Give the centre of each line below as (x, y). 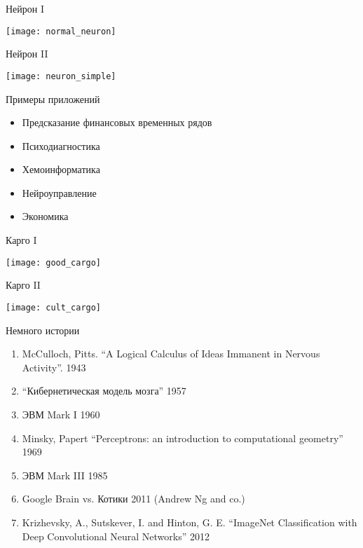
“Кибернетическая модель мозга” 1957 (104, 391)
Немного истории (43, 330)
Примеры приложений (53, 98)
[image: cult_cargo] (54, 307)
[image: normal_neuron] (61, 31)
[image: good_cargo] (54, 262)
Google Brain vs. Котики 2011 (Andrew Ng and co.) (133, 499)
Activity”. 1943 (54, 367)
